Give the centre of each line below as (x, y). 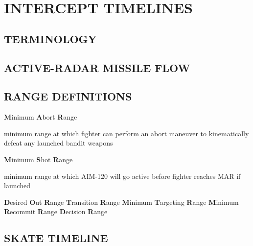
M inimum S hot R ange (38, 159)
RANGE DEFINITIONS (68, 96)
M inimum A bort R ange (41, 117)
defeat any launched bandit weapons (58, 143)
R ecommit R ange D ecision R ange (56, 211)
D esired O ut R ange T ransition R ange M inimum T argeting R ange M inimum (121, 202)
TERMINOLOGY (50, 38)
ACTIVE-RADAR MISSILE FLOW (97, 67)
